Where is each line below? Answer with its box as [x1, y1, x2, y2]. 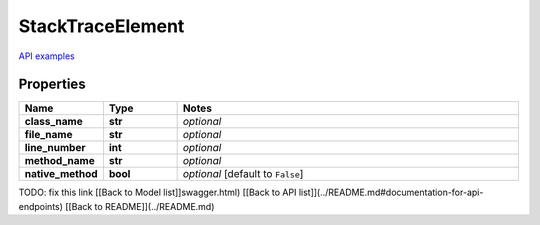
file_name [24, 128, 73, 142]
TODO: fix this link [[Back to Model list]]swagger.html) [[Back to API [18, 186, 297, 199]
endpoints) [18, 200, 64, 212]
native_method [24, 167, 99, 181]
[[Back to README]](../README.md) [65, 200, 215, 212]
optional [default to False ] [182, 167, 304, 181]
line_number [24, 141, 86, 155]
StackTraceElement [18, 15, 185, 37]
